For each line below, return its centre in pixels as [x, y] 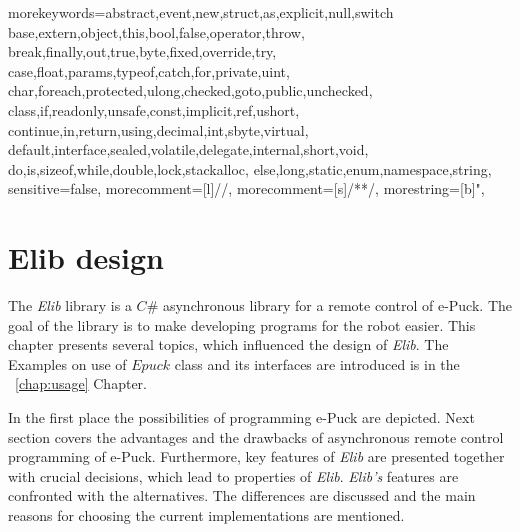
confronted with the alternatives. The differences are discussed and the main [242, 495]
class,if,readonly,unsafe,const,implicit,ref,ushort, [154, 109]
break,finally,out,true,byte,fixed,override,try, [142, 51]
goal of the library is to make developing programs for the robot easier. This [242, 324]
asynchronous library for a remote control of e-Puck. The [337, 305]
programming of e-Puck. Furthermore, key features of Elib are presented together [256, 456]
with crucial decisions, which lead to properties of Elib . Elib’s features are [233, 475]
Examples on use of [67, 363]
